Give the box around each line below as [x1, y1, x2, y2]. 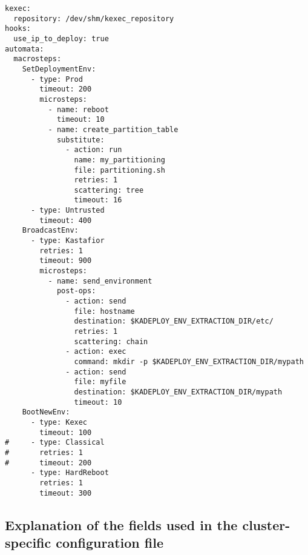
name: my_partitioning [74, 155, 165, 164]
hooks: [5, 24, 31, 33]
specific [5, 533, 51, 551]
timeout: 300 [39, 488, 92, 497]
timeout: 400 [39, 216, 92, 225]
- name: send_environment [48, 276, 152, 285]
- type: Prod [30, 75, 83, 84]
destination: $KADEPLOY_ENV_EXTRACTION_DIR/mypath [74, 387, 283, 396]
